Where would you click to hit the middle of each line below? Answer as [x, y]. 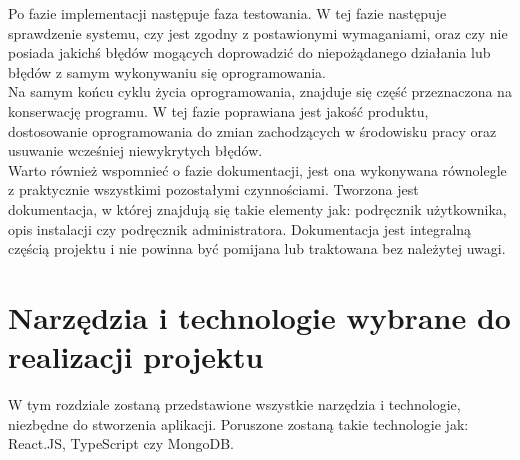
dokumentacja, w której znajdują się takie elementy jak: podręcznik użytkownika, [257, 208]
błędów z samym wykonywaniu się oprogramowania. [167, 71]
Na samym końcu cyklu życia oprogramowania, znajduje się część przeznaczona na [260, 91]
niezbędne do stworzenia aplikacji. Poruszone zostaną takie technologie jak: [238, 423]
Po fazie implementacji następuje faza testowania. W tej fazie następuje [227, 13]
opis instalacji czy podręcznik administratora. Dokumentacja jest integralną [240, 228]
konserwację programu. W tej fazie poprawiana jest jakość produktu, [218, 110]
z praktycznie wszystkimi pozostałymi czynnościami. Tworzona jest [213, 189]
